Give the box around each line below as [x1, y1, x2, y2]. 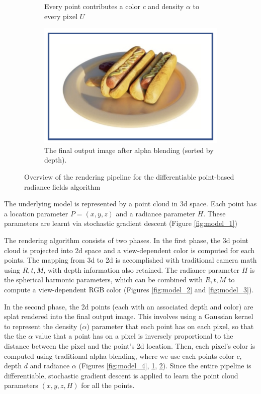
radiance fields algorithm [24, 181, 101, 192]
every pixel [44, 11, 78, 21]
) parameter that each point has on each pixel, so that [86, 321, 254, 331]
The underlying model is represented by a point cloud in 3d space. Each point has [4, 198, 257, 209]
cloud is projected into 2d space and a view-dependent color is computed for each [4, 245, 255, 255]
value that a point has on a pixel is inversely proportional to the [35, 331, 233, 341]
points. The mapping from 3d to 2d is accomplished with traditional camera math [4, 255, 257, 265]
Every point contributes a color [44, 1, 140, 11]
